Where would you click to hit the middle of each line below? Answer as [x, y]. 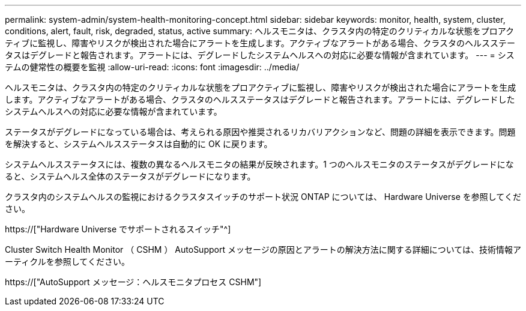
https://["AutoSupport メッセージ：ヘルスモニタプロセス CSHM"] [133, 282]
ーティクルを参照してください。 [67, 261]
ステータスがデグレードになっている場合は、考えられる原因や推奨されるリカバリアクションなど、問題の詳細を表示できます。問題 [260, 132]
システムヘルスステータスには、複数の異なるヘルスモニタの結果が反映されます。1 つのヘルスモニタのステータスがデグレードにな [259, 164]
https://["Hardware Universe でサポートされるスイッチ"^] [118, 229]
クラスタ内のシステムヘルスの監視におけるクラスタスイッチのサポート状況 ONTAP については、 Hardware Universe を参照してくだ [263, 197]
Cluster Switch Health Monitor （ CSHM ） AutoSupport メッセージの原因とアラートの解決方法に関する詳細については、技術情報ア [263, 249]
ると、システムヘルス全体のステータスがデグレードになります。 [130, 176]
